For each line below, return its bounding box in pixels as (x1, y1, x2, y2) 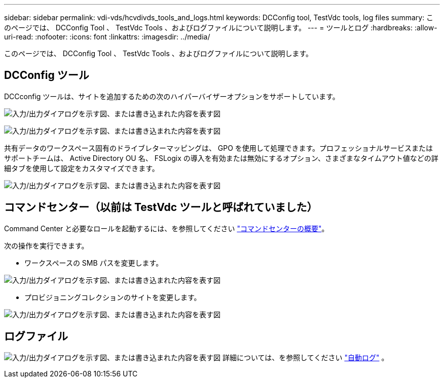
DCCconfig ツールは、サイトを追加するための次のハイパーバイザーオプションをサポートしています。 (4, 92, 340, 101)
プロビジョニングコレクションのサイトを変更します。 (24, 292, 201, 302)
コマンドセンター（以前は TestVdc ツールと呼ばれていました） (4, 201, 318, 214)
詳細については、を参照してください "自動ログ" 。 (222, 353, 389, 362)
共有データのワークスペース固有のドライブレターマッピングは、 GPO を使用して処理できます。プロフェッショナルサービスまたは (4, 143, 433, 152)
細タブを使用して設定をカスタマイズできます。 (4, 163, 159, 173)
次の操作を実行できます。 (4, 241, 89, 250)
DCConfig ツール (4, 69, 89, 82)
